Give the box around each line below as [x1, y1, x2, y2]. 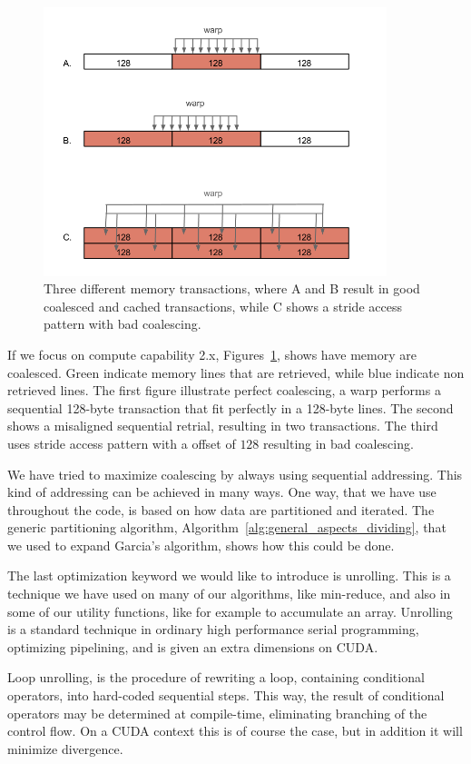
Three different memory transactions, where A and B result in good [44, 279, 420, 298]
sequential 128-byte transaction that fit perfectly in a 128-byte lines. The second [7, 398, 454, 417]
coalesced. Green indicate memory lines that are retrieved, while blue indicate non [7, 362, 465, 382]
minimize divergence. [7, 739, 123, 758]
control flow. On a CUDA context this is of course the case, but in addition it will [7, 721, 463, 740]
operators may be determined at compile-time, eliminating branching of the [7, 703, 427, 722]
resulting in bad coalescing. [263, 433, 414, 452]
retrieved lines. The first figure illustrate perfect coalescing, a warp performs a [7, 381, 441, 400]
